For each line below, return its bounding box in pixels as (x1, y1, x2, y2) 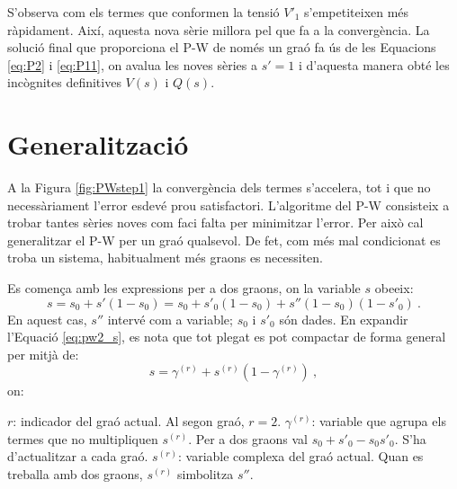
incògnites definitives (7, 73, 121, 92)
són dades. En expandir (279, 309, 408, 328)
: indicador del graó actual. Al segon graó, (13, 412, 245, 431)
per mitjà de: (7, 344, 79, 363)
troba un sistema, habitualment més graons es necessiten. (7, 248, 323, 267)
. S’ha (394, 429, 426, 448)
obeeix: (374, 279, 414, 298)
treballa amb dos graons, (7, 464, 143, 483)
